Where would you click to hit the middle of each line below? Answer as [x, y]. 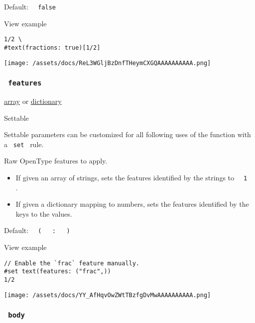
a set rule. [24, 144]
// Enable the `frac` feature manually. [72, 263]
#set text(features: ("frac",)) [58, 272]
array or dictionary [33, 101]
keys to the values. [44, 213]
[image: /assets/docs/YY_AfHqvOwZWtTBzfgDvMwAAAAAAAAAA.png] [108, 295]
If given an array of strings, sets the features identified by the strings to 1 [131, 178]
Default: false [30, 6]
